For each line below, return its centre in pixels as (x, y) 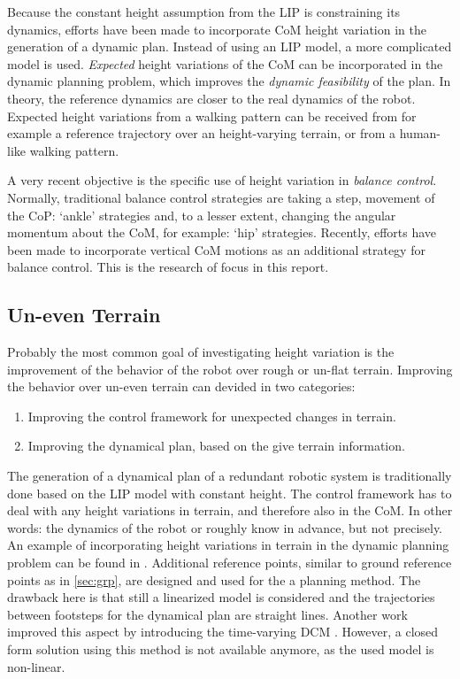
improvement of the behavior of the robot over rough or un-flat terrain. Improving (230, 369)
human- (420, 133)
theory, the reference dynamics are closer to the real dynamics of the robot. (211, 98)
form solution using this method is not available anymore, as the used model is (221, 649)
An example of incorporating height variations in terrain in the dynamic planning (228, 545)
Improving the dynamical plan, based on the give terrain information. (216, 446)
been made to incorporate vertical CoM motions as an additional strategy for (216, 249)
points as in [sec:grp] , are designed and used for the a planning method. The (214, 579)
